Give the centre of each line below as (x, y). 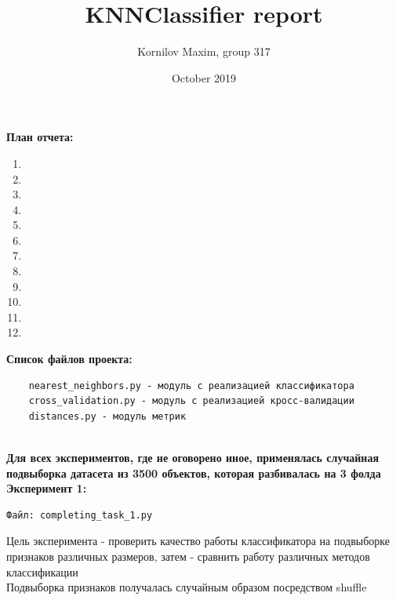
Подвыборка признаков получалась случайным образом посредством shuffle (187, 587)
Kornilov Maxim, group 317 (204, 51)
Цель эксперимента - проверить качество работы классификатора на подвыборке (198, 541)
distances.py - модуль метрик (107, 416)
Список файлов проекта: (69, 359)
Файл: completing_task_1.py (80, 515)
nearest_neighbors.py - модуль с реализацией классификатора (191, 385)
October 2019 (204, 77)
